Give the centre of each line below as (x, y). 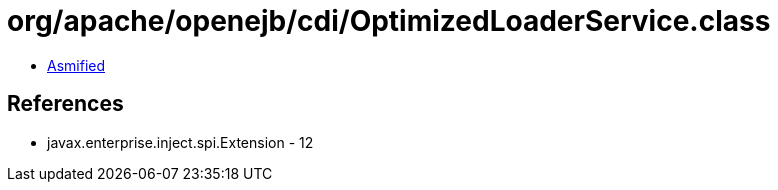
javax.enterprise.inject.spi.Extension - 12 (180, 142)
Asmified (76, 65)
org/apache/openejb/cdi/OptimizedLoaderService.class (389, 21)
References (65, 104)
